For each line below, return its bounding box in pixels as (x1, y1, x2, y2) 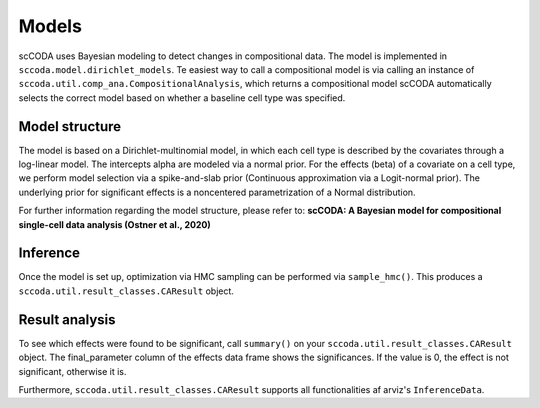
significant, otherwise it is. (18, 365, 127, 377)
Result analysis (18, 311, 116, 328)
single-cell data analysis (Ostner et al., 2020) (18, 218, 211, 230)
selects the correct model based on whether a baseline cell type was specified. (18, 91, 346, 104)
